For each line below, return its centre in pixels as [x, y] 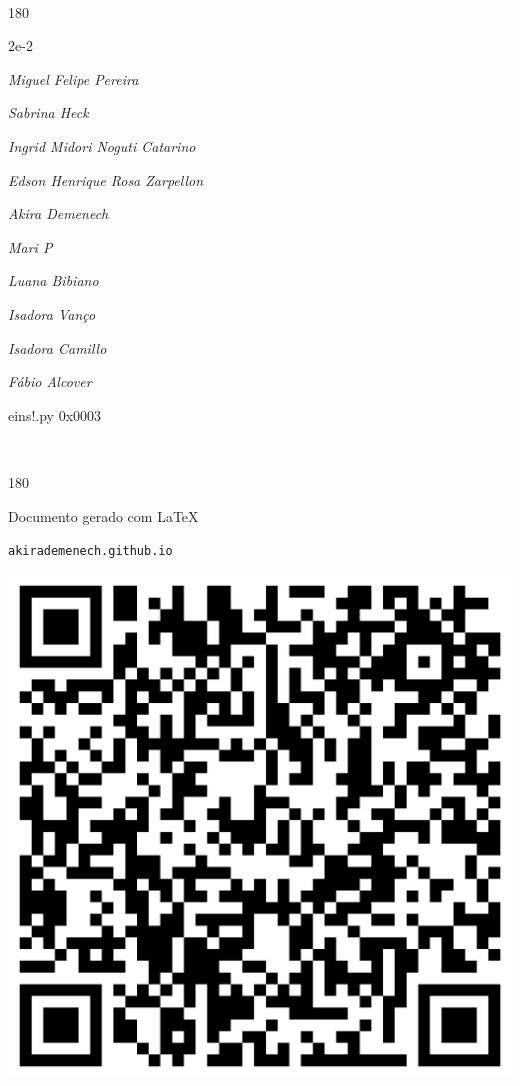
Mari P [30, 246]
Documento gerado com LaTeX [103, 515]
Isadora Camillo [57, 347]
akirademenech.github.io [90, 551]
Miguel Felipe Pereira [73, 78]
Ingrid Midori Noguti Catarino [102, 145]
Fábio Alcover [50, 381]
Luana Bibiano [53, 280]
